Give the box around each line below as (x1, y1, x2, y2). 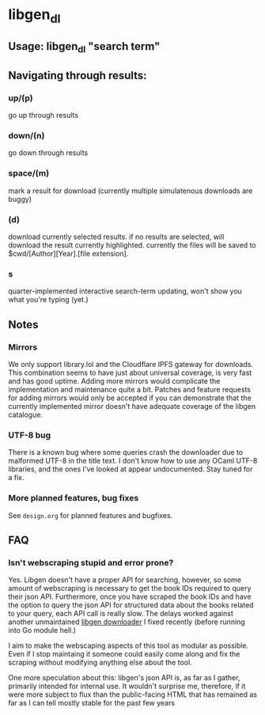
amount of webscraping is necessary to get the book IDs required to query (8, 584, 252, 593)
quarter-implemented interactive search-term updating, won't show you (8, 286, 243, 296)
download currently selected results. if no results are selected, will (8, 232, 225, 241)
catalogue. (8, 410, 44, 419)
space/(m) (8, 168, 50, 179)
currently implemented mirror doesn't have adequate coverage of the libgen (8, 401, 256, 410)
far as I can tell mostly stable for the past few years (8, 698, 176, 708)
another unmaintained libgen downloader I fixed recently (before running (8, 617, 245, 626)
